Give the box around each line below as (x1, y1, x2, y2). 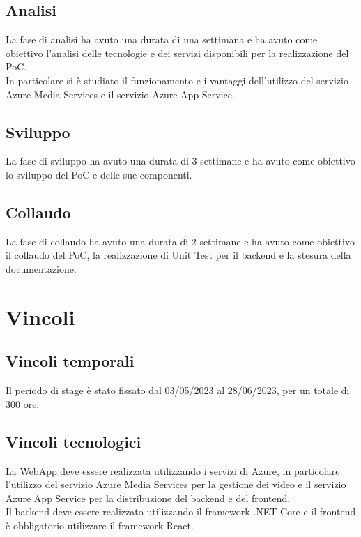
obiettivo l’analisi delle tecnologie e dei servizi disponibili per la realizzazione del (6, 45, 349, 60)
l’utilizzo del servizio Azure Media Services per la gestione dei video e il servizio (6, 477, 346, 492)
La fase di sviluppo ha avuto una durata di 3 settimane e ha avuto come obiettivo (6, 153, 355, 168)
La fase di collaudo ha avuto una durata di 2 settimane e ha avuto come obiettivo (6, 234, 355, 248)
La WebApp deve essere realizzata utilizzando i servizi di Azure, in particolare (6, 463, 340, 478)
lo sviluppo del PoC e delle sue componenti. (6, 167, 192, 181)
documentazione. (6, 261, 77, 275)
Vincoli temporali (6, 350, 135, 372)
